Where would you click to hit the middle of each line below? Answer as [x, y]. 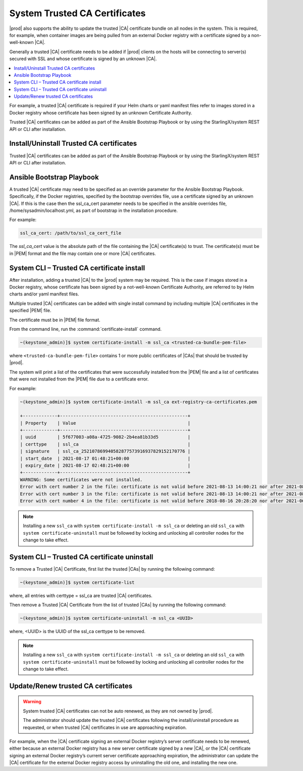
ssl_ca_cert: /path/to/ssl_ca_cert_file [70, 233]
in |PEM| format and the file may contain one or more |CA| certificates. [83, 253]
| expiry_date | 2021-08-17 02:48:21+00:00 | [105, 466]
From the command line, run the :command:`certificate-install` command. [85, 329]
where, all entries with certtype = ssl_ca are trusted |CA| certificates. [81, 596]
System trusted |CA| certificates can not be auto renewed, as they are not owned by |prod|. [118, 711]
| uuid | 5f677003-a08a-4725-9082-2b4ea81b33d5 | [105, 437]
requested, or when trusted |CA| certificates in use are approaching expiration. [105, 727]
